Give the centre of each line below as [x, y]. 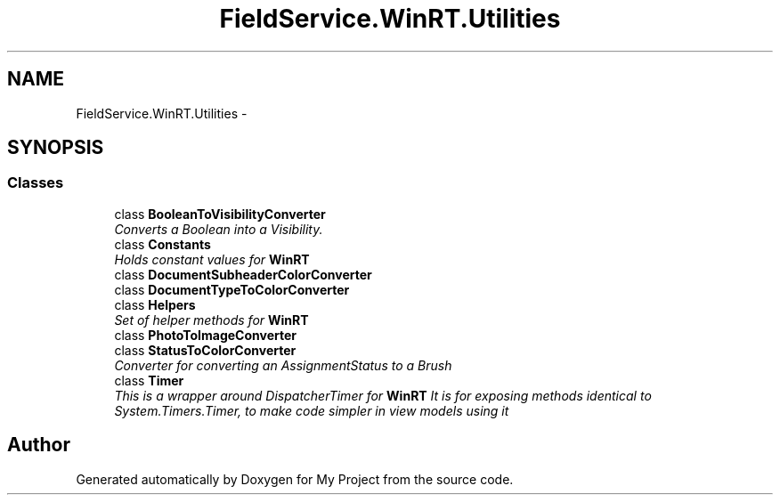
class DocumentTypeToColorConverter [232, 289]
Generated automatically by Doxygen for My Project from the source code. [295, 479]
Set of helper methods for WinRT [211, 320]
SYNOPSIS [56, 148]
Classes [36, 183]
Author [39, 445]
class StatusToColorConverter [205, 350]
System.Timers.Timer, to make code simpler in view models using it [312, 410]
